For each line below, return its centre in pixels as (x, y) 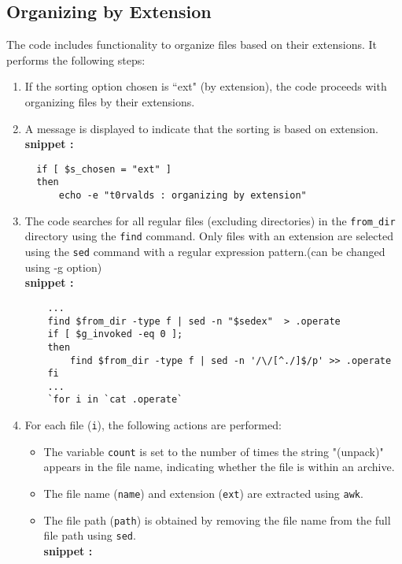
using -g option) (63, 267)
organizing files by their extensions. (110, 101)
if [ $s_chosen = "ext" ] (104, 169)
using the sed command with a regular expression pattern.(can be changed (205, 252)
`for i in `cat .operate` (115, 400)
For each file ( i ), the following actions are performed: (153, 425)
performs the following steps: (76, 59)
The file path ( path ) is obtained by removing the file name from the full (217, 519)
